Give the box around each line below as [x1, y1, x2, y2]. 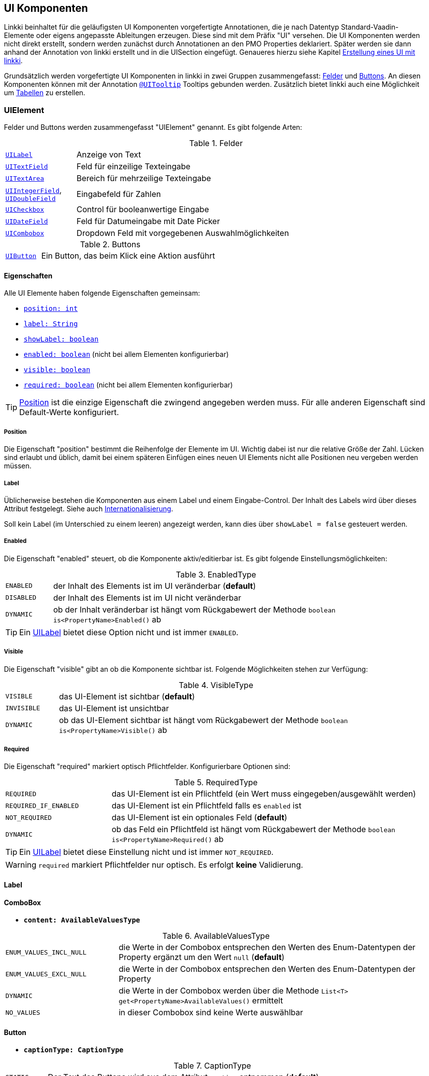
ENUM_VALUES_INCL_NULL [5, 948, 87, 956]
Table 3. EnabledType [176, 569, 256, 579]
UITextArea [5, 174, 44, 182]
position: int [24, 305, 78, 313]
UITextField [5, 162, 48, 170]
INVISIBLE [5, 704, 40, 712]
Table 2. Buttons [80, 239, 141, 250]
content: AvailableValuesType [24, 916, 141, 924]
